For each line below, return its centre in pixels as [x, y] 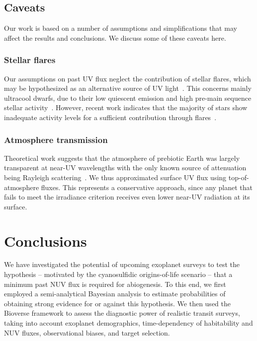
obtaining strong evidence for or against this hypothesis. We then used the [117, 303]
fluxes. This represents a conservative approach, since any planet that [147, 187]
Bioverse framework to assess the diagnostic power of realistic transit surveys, [122, 313]
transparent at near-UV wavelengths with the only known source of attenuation [125, 168]
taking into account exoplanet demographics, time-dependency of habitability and [128, 323]
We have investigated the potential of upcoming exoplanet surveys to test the [122, 264]
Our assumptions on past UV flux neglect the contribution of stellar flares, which [128, 78]
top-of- [239, 177]
